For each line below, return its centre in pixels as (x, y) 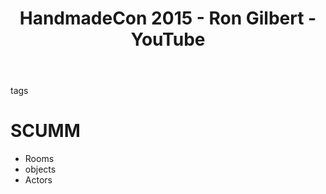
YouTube (168, 39)
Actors (38, 180)
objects (40, 169)
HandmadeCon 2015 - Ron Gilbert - (168, 18)
